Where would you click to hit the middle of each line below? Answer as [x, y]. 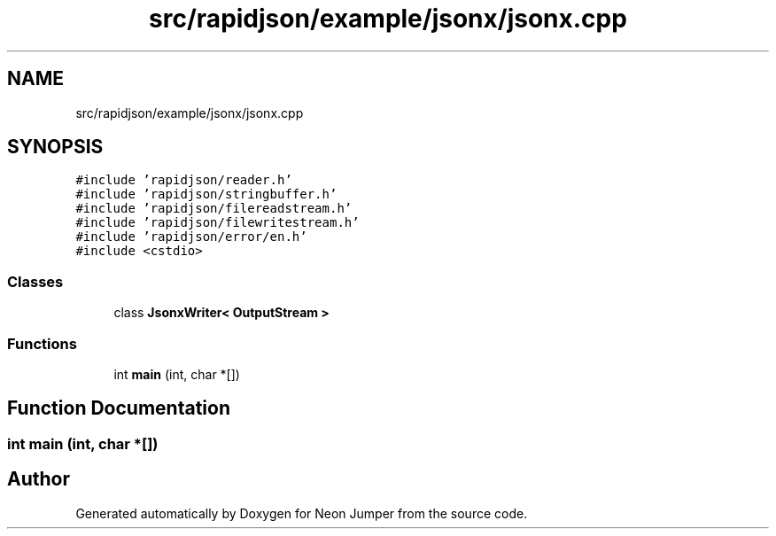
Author [39, 479]
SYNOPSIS [55, 147]
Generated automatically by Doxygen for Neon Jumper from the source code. [302, 513]
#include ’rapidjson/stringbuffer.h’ [206, 194]
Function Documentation [119, 408]
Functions [42, 343]
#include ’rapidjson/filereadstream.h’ [214, 209]
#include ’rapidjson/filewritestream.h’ [217, 223]
